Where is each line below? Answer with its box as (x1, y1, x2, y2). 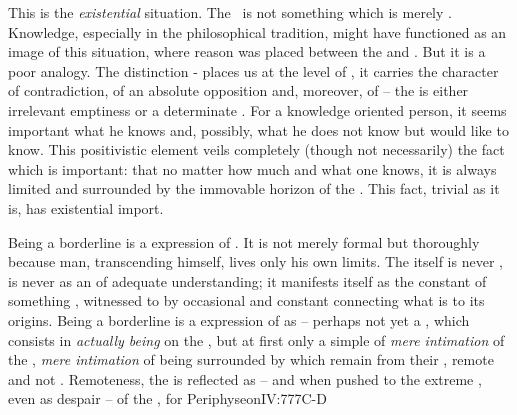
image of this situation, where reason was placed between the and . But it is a (8, 41, 486, 62)
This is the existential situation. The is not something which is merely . (8, 2, 452, 22)
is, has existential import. (8, 197, 164, 218)
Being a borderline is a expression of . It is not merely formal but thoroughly (8, 231, 480, 252)
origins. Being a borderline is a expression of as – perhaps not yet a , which (8, 309, 470, 330)
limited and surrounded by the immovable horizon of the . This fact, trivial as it (8, 178, 500, 199)
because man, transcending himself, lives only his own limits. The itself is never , (8, 251, 503, 272)
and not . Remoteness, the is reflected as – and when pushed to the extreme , (8, 368, 482, 389)
